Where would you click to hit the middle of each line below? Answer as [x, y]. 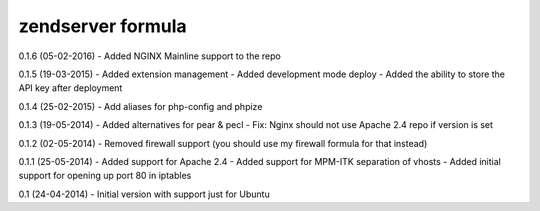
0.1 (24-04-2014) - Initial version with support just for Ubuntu [144, 194]
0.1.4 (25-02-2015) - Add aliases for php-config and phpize [140, 106]
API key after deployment [70, 88]
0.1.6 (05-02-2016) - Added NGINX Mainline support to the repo [150, 56]
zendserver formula [102, 26]
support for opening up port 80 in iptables [105, 176]
